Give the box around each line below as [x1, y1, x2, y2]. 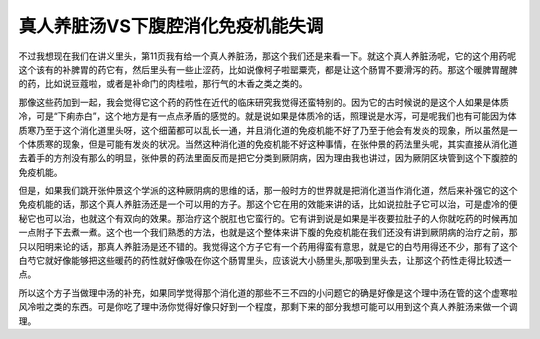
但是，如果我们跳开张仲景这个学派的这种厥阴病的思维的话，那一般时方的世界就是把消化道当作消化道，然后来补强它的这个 [18, 185, 518, 197]
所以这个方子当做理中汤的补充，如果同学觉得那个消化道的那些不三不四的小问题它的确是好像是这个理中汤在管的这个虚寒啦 [18, 286, 518, 299]
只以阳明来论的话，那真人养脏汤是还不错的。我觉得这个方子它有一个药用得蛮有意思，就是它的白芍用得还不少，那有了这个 [18, 240, 518, 252]
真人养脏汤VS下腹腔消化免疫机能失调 [18, 15, 324, 37]
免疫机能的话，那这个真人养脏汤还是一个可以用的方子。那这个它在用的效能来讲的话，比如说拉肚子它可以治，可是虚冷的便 [18, 198, 518, 210]
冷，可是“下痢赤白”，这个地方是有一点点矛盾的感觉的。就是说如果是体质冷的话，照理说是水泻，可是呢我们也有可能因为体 [18, 110, 517, 122]
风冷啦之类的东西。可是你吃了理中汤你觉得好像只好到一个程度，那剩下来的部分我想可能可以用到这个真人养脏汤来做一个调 [18, 301, 518, 313]
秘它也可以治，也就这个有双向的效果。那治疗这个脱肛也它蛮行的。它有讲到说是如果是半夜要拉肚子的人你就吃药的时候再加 [18, 212, 518, 224]
